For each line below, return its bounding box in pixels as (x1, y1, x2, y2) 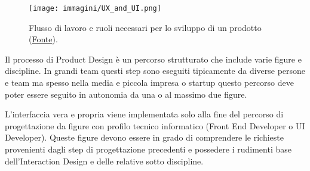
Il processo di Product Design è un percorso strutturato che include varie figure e (5, 52, 302, 65)
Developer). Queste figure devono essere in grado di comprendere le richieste (5, 131, 284, 144)
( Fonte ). (29, 33, 58, 45)
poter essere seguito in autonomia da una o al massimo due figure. (5, 88, 247, 100)
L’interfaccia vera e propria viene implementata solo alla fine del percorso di (5, 108, 284, 120)
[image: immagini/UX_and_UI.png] (29, 4, 161, 13)
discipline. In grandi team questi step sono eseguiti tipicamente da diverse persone (5, 64, 306, 77)
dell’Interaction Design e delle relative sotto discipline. (5, 154, 204, 167)
